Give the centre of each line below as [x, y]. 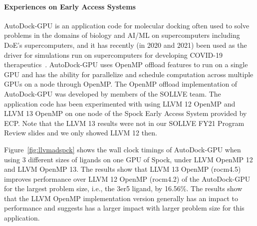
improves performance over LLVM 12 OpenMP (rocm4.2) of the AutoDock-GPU [127, 178]
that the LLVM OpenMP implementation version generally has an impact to [121, 198]
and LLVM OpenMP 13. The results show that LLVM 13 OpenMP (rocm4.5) [123, 169]
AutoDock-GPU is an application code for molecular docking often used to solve [127, 25]
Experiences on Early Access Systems [70, 6]
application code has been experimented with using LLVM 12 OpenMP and [120, 103]
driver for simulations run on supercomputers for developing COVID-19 [113, 55]
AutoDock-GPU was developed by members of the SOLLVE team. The [113, 93]
